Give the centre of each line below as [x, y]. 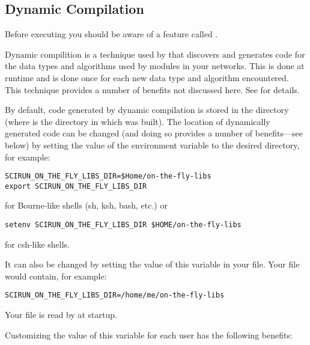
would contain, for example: [56, 276]
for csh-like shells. [37, 244]
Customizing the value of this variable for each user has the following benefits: [149, 334]
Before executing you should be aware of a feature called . [111, 34]
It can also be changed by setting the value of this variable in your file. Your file [152, 264]
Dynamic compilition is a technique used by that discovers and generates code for [155, 54]
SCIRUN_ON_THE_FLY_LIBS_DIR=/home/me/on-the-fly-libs [115, 295]
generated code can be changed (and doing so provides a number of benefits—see [154, 133]
